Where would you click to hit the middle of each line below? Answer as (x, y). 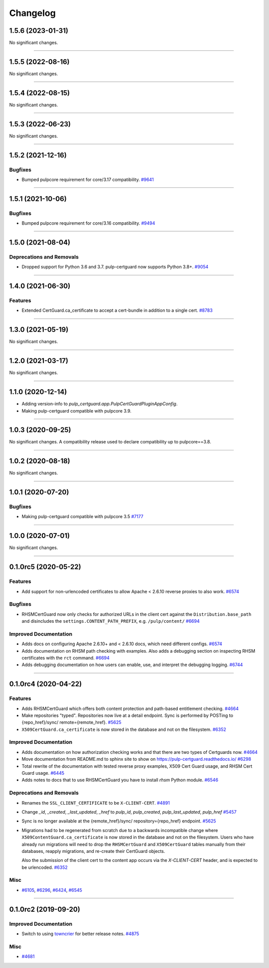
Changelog (32, 13)
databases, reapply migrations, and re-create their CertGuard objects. (93, 851)
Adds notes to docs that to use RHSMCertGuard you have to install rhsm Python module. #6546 (120, 780)
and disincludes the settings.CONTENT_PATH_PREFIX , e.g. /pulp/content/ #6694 (111, 621)
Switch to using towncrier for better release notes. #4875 (80, 934)
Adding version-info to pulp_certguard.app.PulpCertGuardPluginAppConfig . (100, 404)
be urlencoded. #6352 (45, 867)
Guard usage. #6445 (43, 773)
